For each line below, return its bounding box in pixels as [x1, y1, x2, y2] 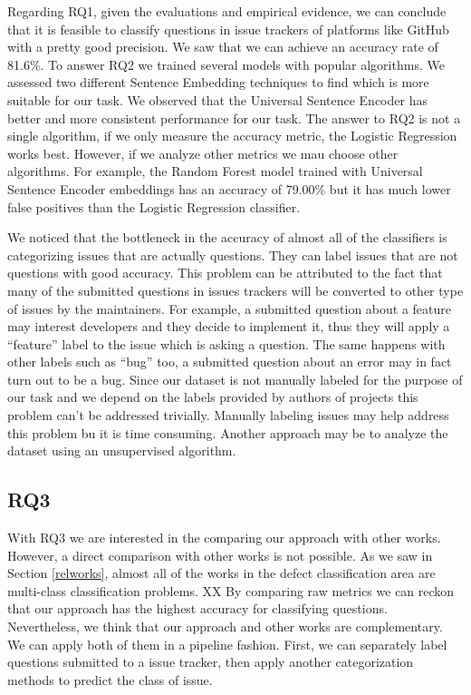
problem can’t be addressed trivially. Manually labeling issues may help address [7, 406, 449, 425]
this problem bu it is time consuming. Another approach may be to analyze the [7, 423, 448, 442]
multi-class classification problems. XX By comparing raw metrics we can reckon [7, 581, 455, 600]
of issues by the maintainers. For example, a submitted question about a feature [7, 299, 451, 318]
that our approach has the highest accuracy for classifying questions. [7, 599, 388, 618]
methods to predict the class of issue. [7, 670, 213, 689]
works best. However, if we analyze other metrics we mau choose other [7, 143, 399, 162]
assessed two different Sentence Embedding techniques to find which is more [7, 73, 429, 92]
